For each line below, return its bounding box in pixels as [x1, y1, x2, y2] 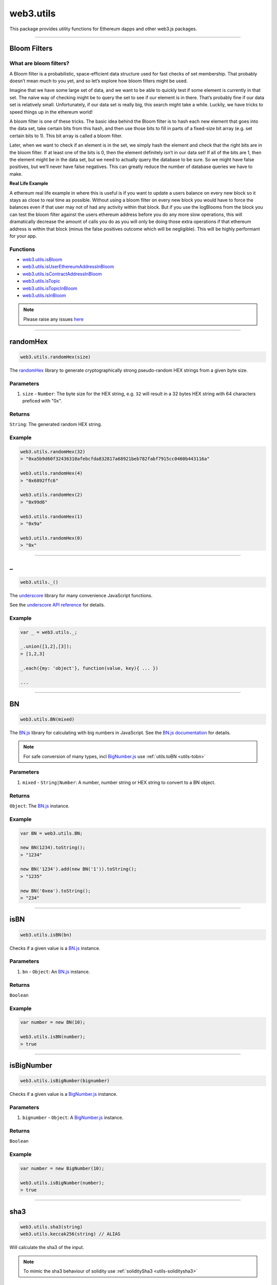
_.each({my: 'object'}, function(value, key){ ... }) [20, 665, 159, 671]
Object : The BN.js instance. [9, 802, 70, 809]
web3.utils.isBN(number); [20, 1034, 86, 1040]
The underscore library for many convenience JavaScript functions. [9, 592, 153, 598]
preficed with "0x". [22, 398, 63, 404]
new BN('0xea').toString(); [20, 888, 91, 894]
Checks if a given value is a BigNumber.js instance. [9, 1091, 118, 1097]
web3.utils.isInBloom [22, 292, 66, 298]
